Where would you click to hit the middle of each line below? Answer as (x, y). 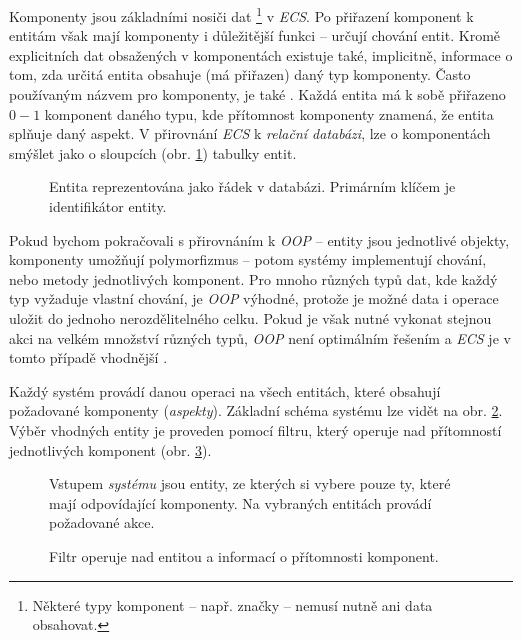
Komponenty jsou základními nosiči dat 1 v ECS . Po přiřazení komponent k (241, 14)
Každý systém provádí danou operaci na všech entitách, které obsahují (225, 390)
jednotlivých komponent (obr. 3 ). (110, 449)
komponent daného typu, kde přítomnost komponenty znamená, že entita (269, 113)
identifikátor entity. (108, 206)
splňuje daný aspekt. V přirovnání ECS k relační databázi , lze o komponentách (250, 133)
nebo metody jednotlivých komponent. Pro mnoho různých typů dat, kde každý (253, 278)
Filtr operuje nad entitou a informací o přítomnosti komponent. (244, 555)
